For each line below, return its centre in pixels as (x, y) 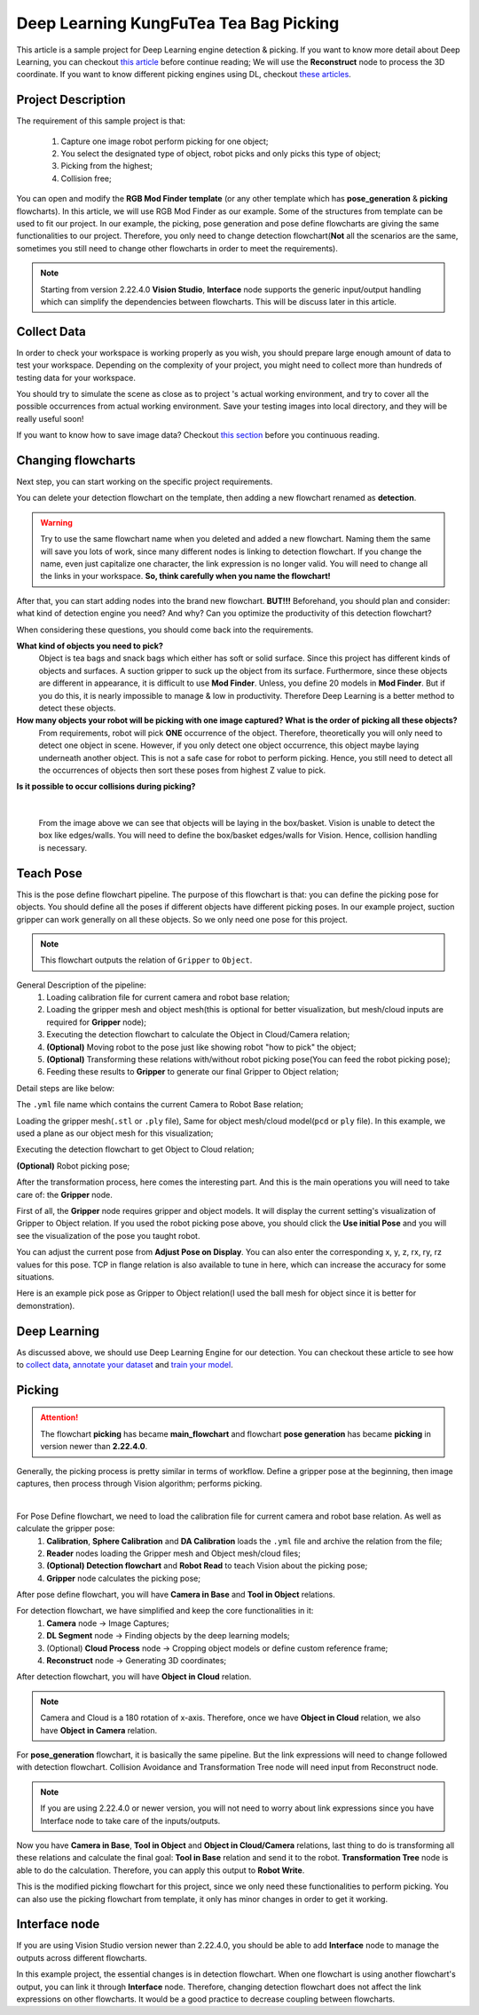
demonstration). (46, 1305)
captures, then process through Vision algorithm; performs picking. (139, 1483)
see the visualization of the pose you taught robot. (108, 1235)
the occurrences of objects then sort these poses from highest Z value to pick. (182, 770)
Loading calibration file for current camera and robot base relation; (168, 997)
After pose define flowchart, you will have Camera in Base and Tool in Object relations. (176, 1595)
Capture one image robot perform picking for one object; (165, 141)
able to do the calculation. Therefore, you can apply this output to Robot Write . (161, 1870)
